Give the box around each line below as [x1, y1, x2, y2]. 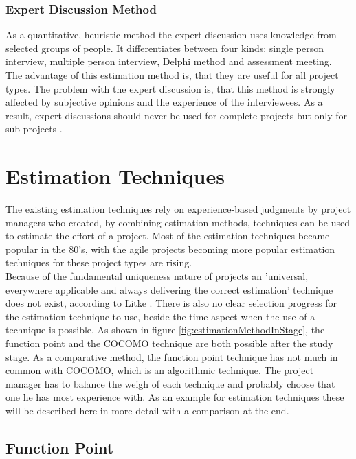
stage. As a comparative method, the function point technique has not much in [5, 349, 338, 364]
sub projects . [5, 121, 63, 136]
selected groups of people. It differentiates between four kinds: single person [5, 40, 324, 55]
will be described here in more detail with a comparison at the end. [5, 403, 289, 417]
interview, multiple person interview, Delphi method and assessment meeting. [5, 54, 332, 69]
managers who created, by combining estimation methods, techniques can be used [5, 215, 350, 229]
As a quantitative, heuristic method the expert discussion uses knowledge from [5, 27, 337, 42]
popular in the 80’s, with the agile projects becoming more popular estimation [5, 242, 335, 256]
